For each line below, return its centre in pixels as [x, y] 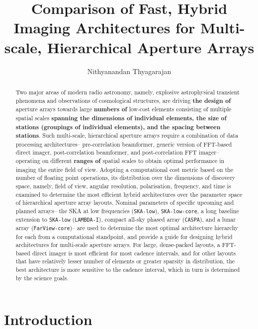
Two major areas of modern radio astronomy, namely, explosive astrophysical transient [128, 92]
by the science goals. [42, 278]
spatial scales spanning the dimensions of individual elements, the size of [121, 118]
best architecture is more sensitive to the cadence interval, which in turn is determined [128, 270]
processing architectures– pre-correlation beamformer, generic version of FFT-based [124, 144]
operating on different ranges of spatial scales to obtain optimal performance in [120, 161]
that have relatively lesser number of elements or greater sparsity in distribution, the [125, 261]
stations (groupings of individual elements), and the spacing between [118, 127]
